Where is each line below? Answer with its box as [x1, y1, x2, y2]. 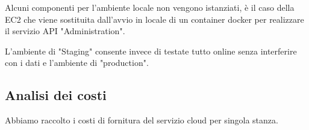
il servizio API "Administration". [5, 25, 125, 37]
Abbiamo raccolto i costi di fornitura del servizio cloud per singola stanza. [5, 114, 278, 126]
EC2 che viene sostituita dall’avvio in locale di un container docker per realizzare [5, 13, 304, 25]
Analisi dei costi [5, 86, 107, 104]
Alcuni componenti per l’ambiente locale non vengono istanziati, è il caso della [5, 1, 295, 13]
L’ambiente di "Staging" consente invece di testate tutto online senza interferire [5, 44, 297, 57]
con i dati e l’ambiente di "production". [5, 56, 149, 69]
